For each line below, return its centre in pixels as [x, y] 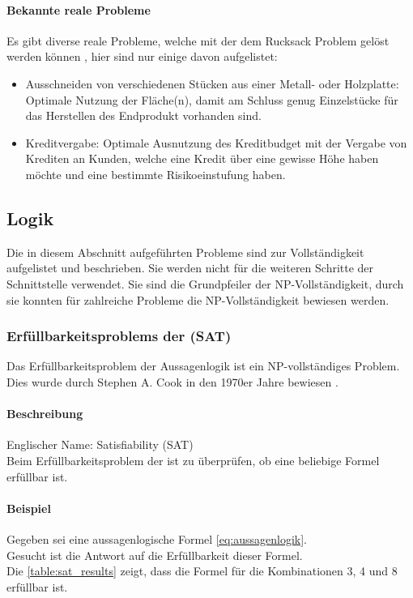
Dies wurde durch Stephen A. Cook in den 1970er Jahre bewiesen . [172, 381]
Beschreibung [45, 414]
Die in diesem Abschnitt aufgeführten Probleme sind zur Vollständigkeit [185, 252]
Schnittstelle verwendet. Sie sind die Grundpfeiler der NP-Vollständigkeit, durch [205, 283]
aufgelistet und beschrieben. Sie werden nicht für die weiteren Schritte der [190, 268]
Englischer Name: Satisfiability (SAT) [100, 444]
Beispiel [29, 508]
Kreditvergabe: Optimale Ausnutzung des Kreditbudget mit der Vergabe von [216, 142]
